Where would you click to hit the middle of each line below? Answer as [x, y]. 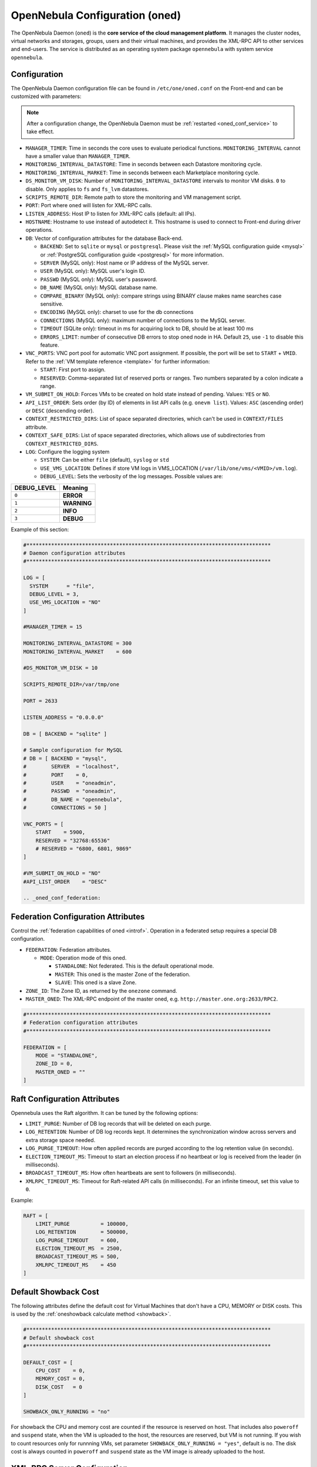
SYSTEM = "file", [62, 586]
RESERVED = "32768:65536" [73, 840]
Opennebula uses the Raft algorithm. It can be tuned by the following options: [104, 1113]
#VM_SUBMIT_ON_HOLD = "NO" [62, 873]
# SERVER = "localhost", [71, 767]
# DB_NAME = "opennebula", [73, 799]
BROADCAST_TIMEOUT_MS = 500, [77, 1257]
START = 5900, [60, 832]
